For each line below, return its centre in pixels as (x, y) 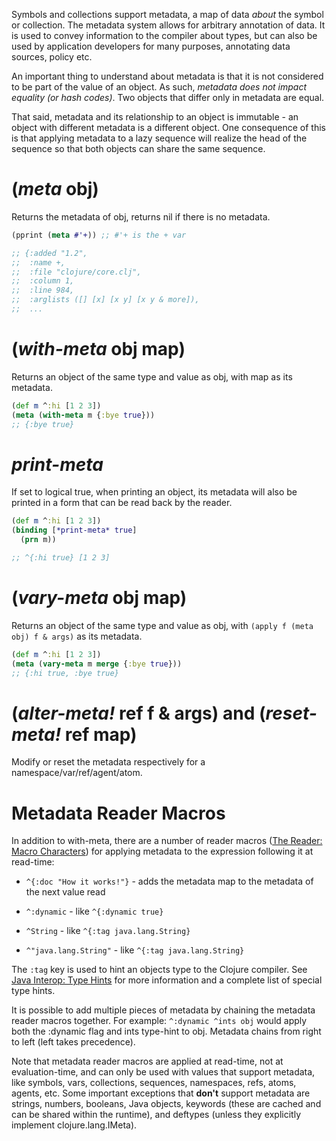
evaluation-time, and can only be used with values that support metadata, (163, 1072)
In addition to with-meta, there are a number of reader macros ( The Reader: (167, 841)
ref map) (101, 734)
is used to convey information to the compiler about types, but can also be (164, 35)
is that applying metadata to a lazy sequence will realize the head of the (159, 138)
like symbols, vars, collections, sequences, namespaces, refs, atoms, (154, 1083)
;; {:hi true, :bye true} (65, 673)
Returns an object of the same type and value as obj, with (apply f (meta (162, 625)
